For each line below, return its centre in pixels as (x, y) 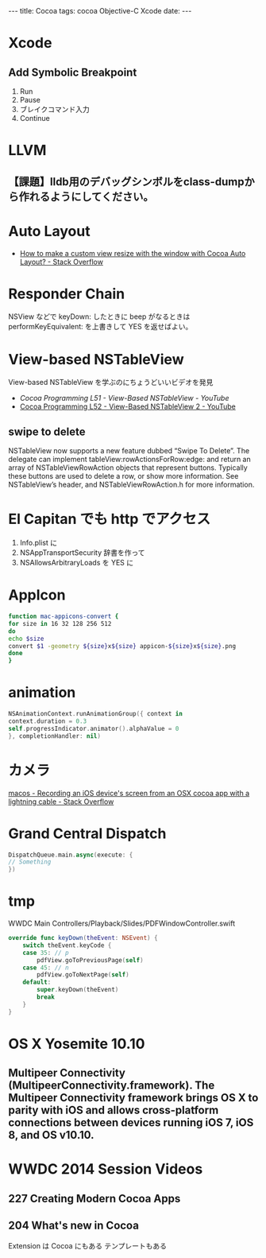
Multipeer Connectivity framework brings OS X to (133, 1098)
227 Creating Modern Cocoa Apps (94, 1198)
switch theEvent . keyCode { (67, 945)
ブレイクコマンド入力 (54, 109)
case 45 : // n (46, 968)
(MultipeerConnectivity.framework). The (112, 1086)
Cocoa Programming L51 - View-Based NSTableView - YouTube (124, 398)
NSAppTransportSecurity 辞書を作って (82, 553)
